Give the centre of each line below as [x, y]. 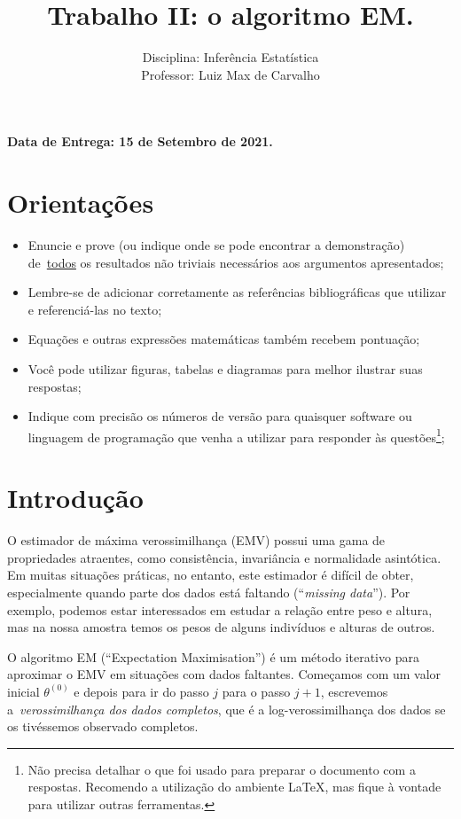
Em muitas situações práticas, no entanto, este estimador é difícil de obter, [211, 575]
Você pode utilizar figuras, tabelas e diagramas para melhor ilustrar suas [225, 369]
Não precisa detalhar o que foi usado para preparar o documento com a [222, 769]
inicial [23, 691]
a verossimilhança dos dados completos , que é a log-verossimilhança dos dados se [227, 709]
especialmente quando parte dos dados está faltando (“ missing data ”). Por [209, 592]
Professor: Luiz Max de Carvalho [230, 74]
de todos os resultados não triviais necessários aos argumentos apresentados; [236, 262]
